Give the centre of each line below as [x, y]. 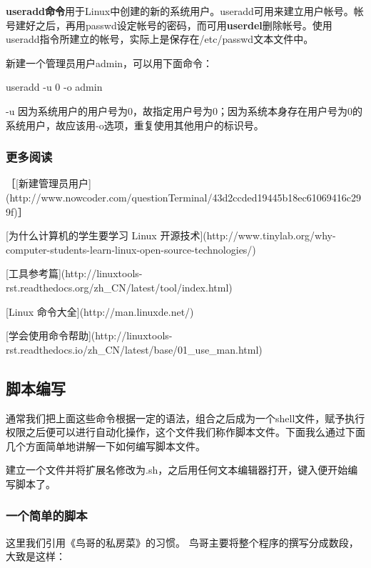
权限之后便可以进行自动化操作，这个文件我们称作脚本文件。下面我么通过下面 [185, 432]
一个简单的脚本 [47, 515]
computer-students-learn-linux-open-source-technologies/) [131, 249]
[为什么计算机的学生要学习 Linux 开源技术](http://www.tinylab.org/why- [171, 235]
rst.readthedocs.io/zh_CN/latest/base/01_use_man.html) [134, 349]
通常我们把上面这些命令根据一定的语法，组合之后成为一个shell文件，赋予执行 [185, 418]
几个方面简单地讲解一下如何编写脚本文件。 [106, 445]
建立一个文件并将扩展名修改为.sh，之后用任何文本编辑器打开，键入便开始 [177, 470]
